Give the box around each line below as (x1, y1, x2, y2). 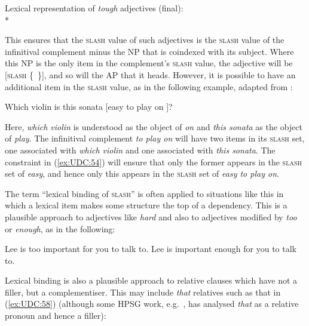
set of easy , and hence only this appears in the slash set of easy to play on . (5, 167, 279, 180)
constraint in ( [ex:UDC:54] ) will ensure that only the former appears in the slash (5, 155, 302, 168)
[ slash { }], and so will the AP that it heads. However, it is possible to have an (5, 68, 296, 81)
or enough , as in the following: (5, 222, 115, 235)
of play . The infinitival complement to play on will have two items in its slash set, (5, 132, 305, 144)
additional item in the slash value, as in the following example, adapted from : (5, 80, 293, 93)
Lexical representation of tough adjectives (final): (5, 2, 183, 14)
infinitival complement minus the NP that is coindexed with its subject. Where (5, 45, 294, 57)
